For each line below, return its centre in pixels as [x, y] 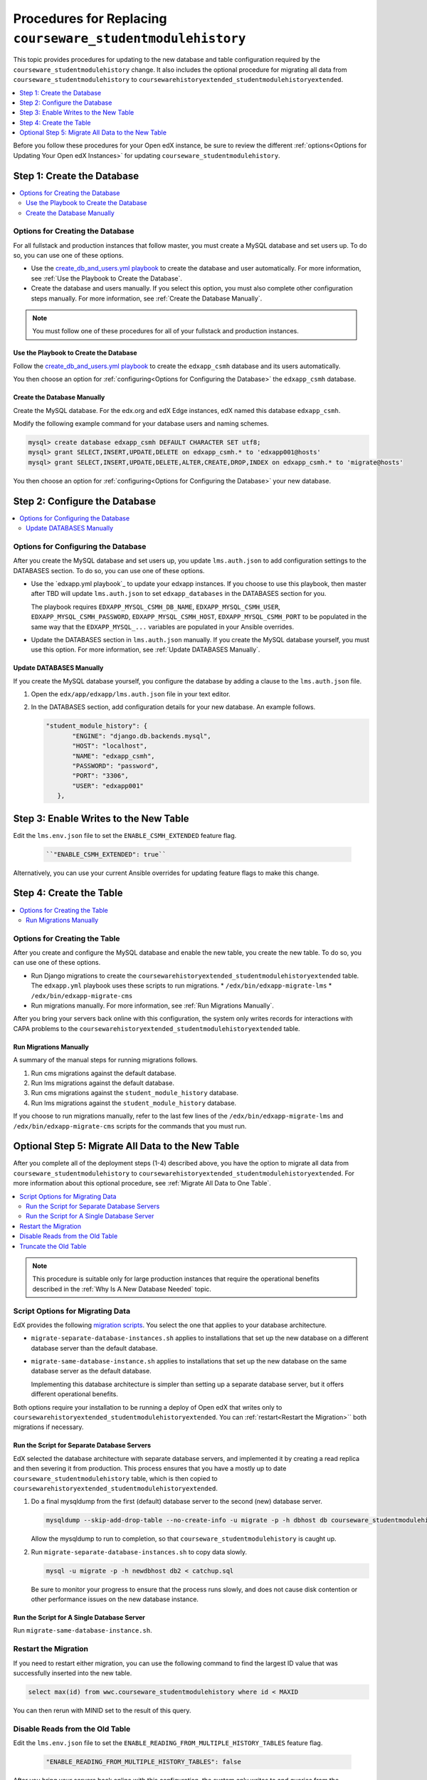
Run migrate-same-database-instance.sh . [83, 1630]
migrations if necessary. [48, 1427]
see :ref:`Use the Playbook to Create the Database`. [107, 278]
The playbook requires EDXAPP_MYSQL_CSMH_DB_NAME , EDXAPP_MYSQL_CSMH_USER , [156, 607]
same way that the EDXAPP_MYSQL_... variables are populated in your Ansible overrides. [163, 627]
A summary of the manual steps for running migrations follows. [106, 1060]
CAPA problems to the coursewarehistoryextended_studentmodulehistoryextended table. [157, 1028]
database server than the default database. [94, 1348]
